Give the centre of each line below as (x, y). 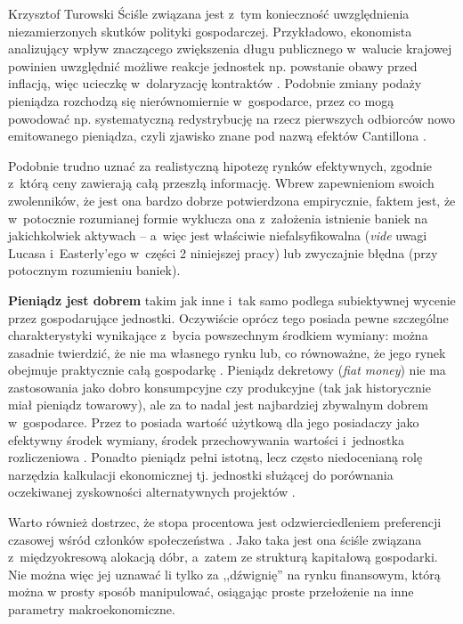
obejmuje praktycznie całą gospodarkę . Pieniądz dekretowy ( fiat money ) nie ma (227, 370)
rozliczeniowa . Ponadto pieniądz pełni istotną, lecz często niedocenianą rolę (215, 457)
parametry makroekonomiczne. (92, 609)
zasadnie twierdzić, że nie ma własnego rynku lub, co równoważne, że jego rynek (227, 352)
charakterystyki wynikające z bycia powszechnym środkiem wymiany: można (218, 335)
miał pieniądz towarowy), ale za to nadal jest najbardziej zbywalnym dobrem (218, 405)
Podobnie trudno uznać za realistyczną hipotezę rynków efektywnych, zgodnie (220, 165)
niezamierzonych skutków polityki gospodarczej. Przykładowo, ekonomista (210, 31)
